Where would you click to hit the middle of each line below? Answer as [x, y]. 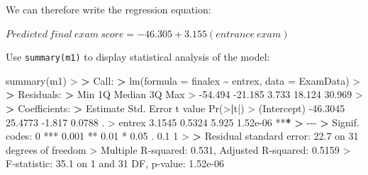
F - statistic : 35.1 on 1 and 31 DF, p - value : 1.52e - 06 [115, 163]
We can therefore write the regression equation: [108, 9]
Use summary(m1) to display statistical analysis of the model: [138, 57]
